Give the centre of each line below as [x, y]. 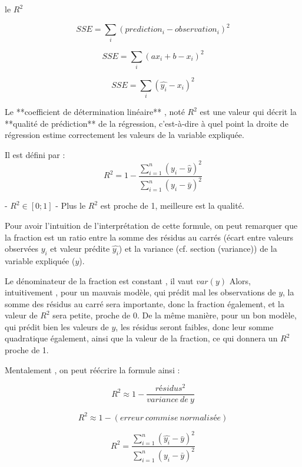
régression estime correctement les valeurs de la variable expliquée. [125, 135]
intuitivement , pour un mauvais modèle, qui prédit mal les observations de [140, 292]
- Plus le [71, 205]
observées [21, 249]
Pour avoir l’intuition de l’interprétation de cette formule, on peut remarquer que [151, 225]
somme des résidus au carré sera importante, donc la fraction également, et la [145, 303]
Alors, [240, 280]
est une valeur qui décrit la [248, 112]
